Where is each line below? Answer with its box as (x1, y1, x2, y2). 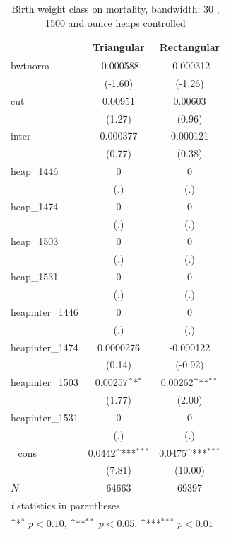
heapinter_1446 (11, 304, 78, 319)
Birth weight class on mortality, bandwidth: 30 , (11, 1, 220, 16)
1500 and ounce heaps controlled (45, 15, 186, 30)
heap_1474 (11, 198, 59, 213)
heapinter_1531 (11, 409, 78, 424)
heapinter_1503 (11, 375, 78, 390)
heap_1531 (11, 269, 59, 284)
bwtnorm (11, 58, 49, 73)
